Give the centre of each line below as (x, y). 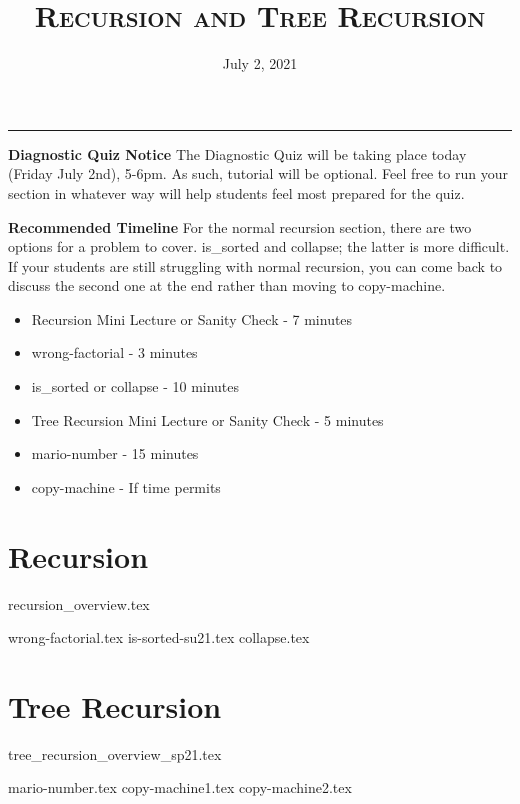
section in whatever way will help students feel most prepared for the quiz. (236, 192)
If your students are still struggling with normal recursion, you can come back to (255, 265)
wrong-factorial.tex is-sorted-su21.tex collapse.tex (159, 637)
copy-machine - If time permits (126, 486)
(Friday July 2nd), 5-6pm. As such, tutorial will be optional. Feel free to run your (258, 173)
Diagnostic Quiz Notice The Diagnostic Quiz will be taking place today (237, 153)
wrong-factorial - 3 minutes (114, 352)
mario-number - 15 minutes (115, 453)
